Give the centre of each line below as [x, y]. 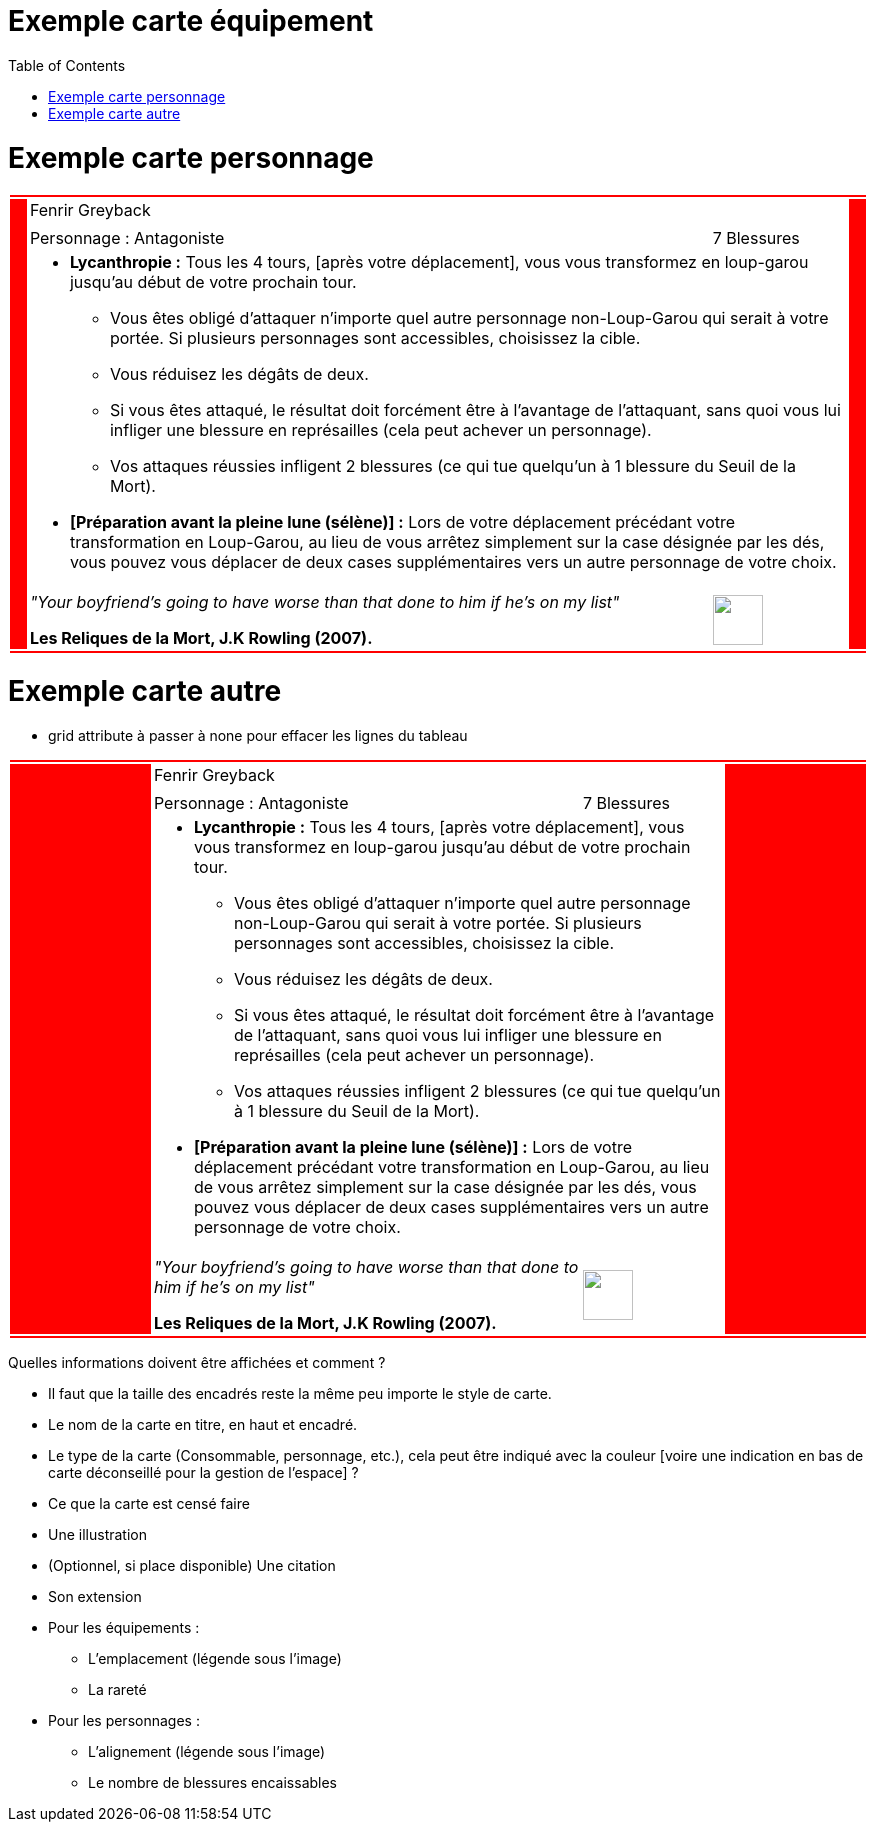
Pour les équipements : [124, 1627]
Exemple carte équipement [191, 21]
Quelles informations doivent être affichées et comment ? [197, 1362]
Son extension [95, 1596]
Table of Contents [67, 65]
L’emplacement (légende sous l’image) [215, 1658]
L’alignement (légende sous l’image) [207, 1751]
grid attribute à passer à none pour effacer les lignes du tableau [258, 735]
